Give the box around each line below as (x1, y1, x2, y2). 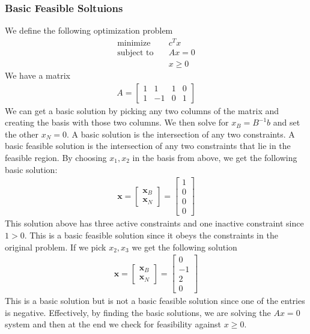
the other (5, 127, 39, 140)
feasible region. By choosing (5, 151, 107, 163)
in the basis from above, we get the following (132, 151, 297, 163)
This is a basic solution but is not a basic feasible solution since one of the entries (5, 294, 305, 307)
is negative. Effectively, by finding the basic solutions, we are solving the (5, 306, 271, 318)
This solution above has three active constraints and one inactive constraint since (5, 217, 304, 229)
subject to (117, 48, 154, 57)
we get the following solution (132, 240, 237, 253)
